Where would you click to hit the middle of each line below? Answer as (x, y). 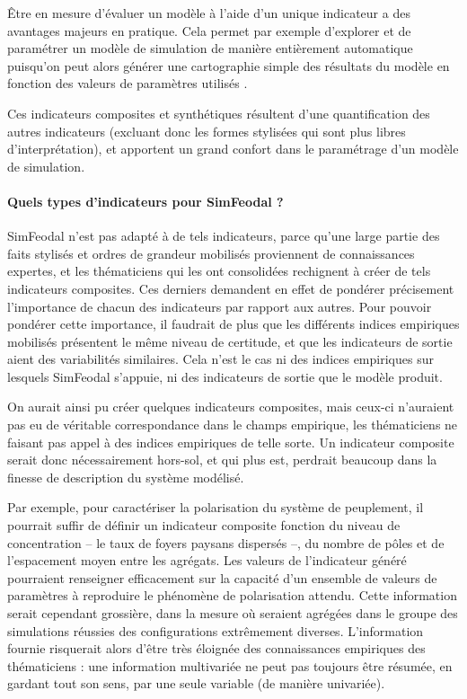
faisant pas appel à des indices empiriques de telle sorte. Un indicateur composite (231, 442)
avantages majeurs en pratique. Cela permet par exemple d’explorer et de (209, 30)
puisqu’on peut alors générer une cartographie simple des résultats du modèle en (229, 65)
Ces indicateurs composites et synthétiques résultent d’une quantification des (219, 113)
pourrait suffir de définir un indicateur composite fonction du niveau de (204, 525)
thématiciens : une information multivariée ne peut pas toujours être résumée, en (230, 665)
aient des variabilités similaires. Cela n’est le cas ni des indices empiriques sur (220, 359)
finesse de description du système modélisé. (126, 477)
